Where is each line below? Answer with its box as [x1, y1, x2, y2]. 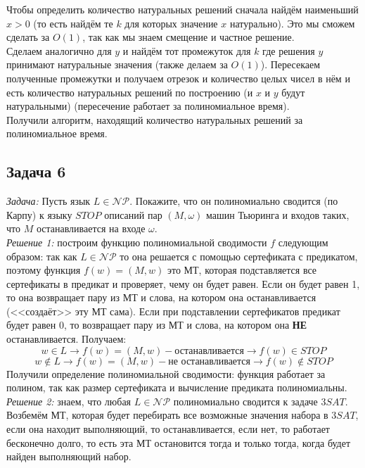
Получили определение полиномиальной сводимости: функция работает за [6, 366, 326, 381]
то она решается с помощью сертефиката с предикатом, [120, 248, 358, 263]
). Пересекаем [260, 57, 321, 72]
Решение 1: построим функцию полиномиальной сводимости [6, 234, 267, 249]
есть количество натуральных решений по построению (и [6, 84, 253, 99]
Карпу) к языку [6, 207, 72, 222]
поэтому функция [6, 263, 81, 277]
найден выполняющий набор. [6, 449, 132, 464]
